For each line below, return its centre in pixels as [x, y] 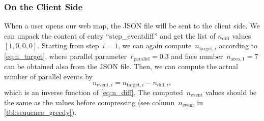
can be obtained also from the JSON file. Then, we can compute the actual [121, 66]
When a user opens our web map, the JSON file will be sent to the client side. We [132, 26]
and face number [197, 56]
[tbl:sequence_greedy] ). [40, 112]
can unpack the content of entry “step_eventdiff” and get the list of [110, 35]
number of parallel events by [48, 76]
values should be [231, 92]
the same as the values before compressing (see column [90, 102]
